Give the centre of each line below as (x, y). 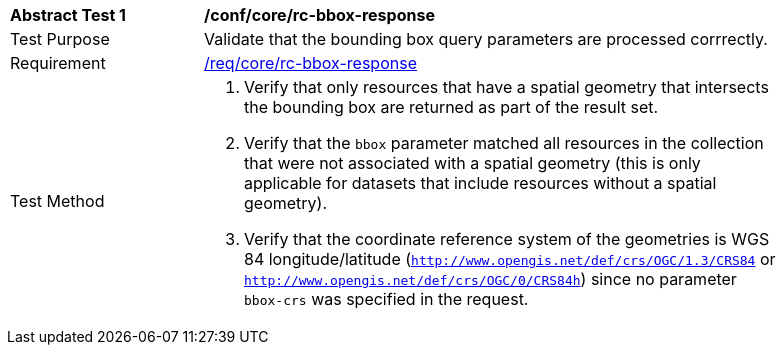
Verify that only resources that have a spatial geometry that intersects (506, 87)
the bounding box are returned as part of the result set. (451, 107)
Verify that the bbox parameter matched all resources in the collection (504, 143)
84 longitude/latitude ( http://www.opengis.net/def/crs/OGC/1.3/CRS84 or (510, 259)
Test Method (57, 201)
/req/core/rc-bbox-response (310, 63)
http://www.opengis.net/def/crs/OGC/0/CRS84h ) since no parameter (490, 279)
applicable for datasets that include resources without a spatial (480, 183)
